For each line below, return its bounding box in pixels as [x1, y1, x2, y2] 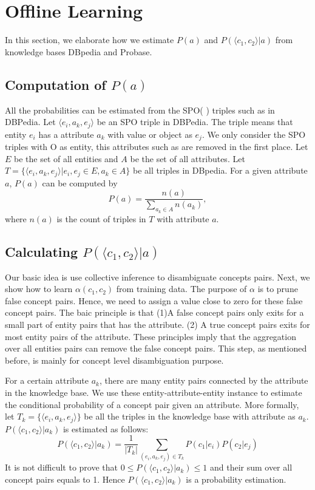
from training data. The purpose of [116, 282, 247, 295]
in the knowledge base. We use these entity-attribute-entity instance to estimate [5, 386, 302, 399]
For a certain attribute [5, 374, 89, 387]
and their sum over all [209, 461, 293, 474]
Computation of [5, 75, 106, 94]
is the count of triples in [56, 212, 146, 225]
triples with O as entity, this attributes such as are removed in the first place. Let [5, 140, 308, 153]
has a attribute [38, 128, 94, 140]
